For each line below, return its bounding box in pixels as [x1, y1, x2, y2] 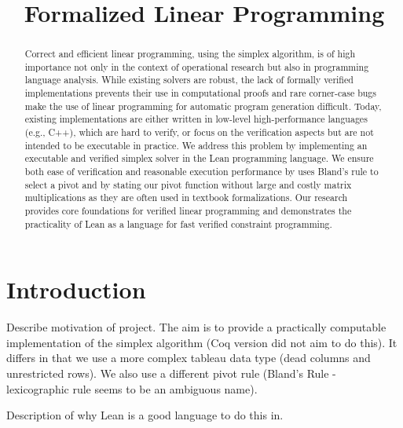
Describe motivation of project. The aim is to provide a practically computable [6, 319, 387, 335]
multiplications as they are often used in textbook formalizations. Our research [24, 191, 348, 204]
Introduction [6, 273, 146, 305]
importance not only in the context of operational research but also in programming [24, 60, 369, 73]
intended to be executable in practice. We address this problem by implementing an [24, 138, 368, 152]
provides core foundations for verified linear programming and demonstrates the [24, 204, 352, 218]
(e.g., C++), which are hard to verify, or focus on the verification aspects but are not [24, 126, 374, 139]
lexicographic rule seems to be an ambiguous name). [6, 380, 258, 397]
